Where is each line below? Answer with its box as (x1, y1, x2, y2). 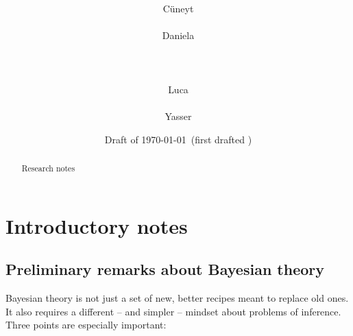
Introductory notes (5, 211, 188, 239)
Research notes (21, 162, 75, 173)
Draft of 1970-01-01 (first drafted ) (104, 132, 252, 146)
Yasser (165, 108, 192, 123)
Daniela (162, 28, 195, 43)
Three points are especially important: (5, 317, 167, 332)
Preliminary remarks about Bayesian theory (5, 259, 325, 280)
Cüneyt (162, 1, 194, 16)
